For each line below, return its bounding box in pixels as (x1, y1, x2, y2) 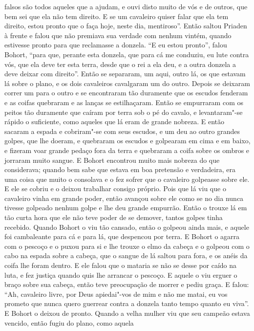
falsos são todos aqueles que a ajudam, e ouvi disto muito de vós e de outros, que (4, 1, 248, 11)
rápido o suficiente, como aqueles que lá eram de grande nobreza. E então (4, 116, 225, 127)
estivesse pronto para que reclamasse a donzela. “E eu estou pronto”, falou (4, 40, 227, 50)
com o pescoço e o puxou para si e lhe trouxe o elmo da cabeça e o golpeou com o (4, 241, 250, 251)
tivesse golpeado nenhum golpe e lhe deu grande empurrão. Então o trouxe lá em (4, 202, 247, 213)
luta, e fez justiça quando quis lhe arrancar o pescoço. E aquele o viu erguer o (4, 269, 237, 280)
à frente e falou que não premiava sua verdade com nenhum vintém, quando (4, 30, 232, 40)
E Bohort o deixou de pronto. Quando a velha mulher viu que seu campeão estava (4, 308, 250, 318)
